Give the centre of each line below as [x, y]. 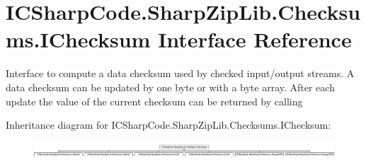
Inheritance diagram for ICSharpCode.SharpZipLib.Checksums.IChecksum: [168, 125]
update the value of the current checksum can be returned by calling [154, 101]
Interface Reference [255, 39]
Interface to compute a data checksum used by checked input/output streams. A [180, 73]
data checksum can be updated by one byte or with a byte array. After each [170, 87]
